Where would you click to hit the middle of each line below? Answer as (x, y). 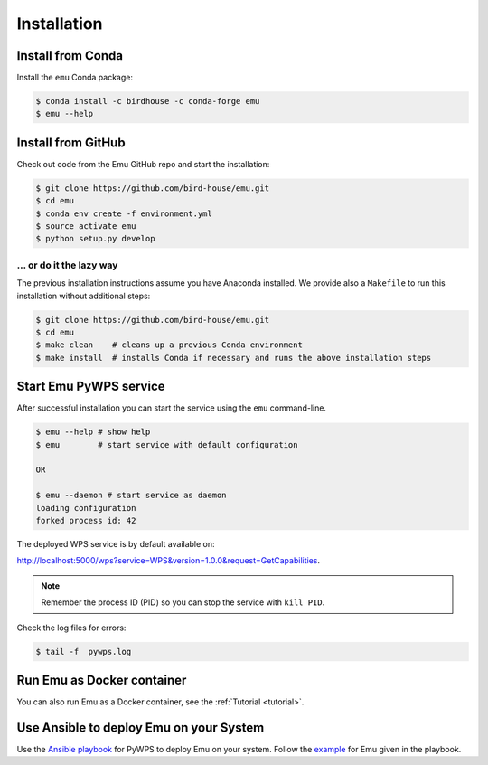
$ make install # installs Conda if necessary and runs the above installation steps (234, 358)
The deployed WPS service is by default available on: (116, 543)
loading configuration (86, 508)
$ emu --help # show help (93, 432)
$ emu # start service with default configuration (167, 444)
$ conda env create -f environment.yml (124, 213)
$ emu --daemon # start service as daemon (131, 496)
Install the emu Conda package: (75, 78)
